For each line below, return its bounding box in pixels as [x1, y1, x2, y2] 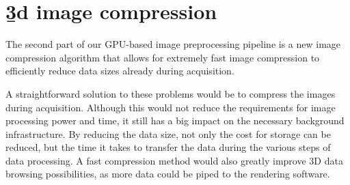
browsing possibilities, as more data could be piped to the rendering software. [5, 167, 330, 181]
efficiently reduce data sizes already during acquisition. [5, 63, 234, 78]
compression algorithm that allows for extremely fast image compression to [5, 50, 320, 64]
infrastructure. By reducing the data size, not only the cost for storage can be [5, 126, 331, 141]
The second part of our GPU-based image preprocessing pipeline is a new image [5, 37, 341, 51]
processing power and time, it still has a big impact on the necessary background [5, 113, 345, 128]
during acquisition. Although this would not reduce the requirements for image [5, 100, 336, 114]
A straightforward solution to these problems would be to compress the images [5, 86, 336, 100]
